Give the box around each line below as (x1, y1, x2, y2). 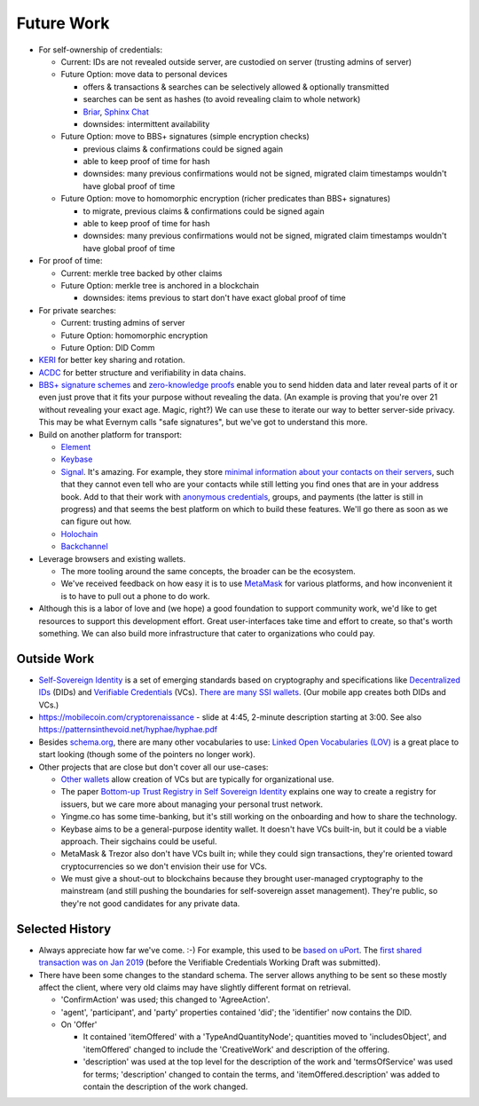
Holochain (60, 528, 98, 539)
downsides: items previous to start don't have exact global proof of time (82, 293, 346, 304)
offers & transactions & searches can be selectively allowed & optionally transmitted (82, 81, 389, 92)
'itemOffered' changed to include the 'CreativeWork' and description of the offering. (82, 1044, 390, 1055)
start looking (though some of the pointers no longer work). (38, 749, 256, 760)
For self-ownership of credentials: (38, 44, 163, 55)
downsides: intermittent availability (82, 118, 210, 129)
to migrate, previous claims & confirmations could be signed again (82, 205, 326, 217)
